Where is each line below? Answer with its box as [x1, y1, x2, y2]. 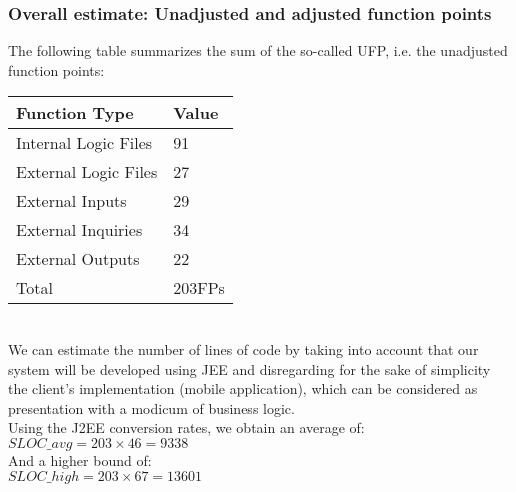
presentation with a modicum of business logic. [8, 397, 295, 418]
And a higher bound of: [8, 449, 152, 470]
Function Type [16, 101, 134, 125]
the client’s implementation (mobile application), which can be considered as [8, 378, 478, 399]
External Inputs [16, 189, 127, 213]
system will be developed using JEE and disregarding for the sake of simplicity [8, 358, 491, 379]
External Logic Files [16, 160, 158, 184]
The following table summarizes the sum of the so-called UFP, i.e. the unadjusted [8, 40, 508, 61]
